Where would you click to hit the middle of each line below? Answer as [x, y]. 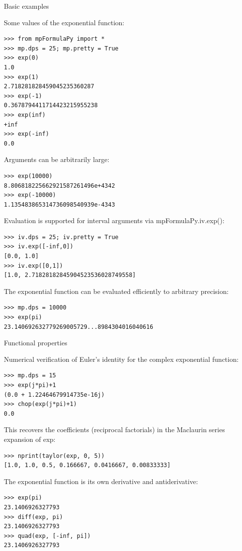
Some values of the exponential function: [64, 22]
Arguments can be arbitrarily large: [57, 159]
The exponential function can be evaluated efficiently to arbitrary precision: [116, 291]
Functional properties [36, 343]
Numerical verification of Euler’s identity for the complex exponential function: [121, 359]
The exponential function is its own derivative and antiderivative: [101, 481]
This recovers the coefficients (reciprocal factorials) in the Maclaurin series [114, 429]
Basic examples [26, 6]
